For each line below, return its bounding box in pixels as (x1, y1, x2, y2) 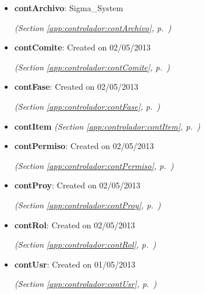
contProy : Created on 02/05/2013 (14, 179, 141, 191)
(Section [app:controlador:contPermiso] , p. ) (14, 159, 174, 171)
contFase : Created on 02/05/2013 (14, 80, 139, 93)
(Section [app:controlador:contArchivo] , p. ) (14, 21, 172, 33)
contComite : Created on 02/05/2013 (14, 41, 151, 53)
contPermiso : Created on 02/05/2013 (14, 140, 154, 152)
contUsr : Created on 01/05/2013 (14, 258, 136, 270)
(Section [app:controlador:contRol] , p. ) (14, 238, 156, 251)
